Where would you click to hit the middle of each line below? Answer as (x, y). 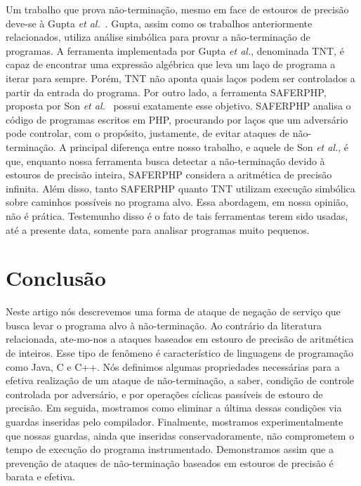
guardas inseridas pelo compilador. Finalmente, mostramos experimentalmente (175, 421)
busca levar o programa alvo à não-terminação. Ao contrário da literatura (164, 325)
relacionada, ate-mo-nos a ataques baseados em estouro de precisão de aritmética (180, 339)
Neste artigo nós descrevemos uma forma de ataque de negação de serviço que (173, 311)
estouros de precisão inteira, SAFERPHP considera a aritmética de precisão (169, 175)
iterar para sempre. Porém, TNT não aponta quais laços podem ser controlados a (180, 78)
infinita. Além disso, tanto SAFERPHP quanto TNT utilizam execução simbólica (180, 188)
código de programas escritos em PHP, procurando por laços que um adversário (177, 119)
